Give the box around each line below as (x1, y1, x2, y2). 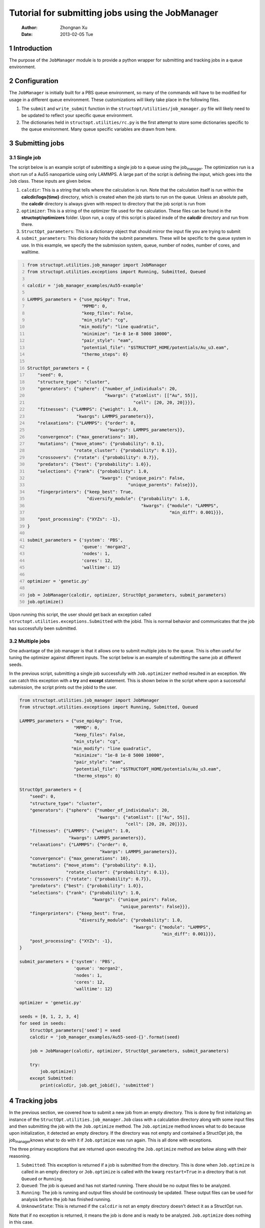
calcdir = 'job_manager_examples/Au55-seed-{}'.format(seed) (29, 1034, 180, 1040)
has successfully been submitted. (9, 625, 77, 631)
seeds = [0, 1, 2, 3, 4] (19, 1013, 79, 1019)
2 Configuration (9, 77, 59, 85)
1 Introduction (9, 44, 53, 53)
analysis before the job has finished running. (21, 1196, 111, 1202)
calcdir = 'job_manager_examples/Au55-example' (27, 283, 144, 288)
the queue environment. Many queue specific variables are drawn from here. (21, 126, 177, 132)
